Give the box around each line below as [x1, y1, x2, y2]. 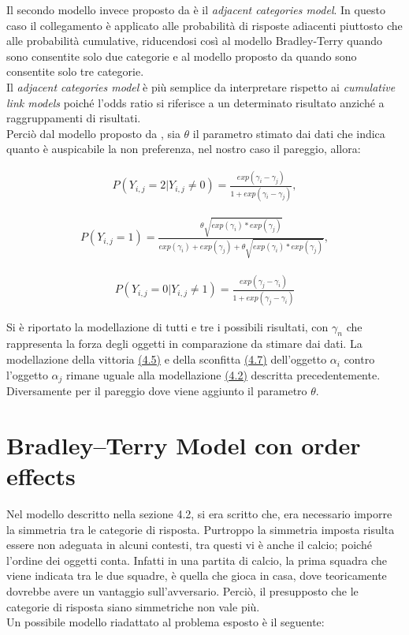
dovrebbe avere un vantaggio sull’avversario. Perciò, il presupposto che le [6, 583, 359, 599]
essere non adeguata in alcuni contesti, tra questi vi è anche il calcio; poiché [6, 536, 372, 553]
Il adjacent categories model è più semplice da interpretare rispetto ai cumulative [6, 78, 396, 95]
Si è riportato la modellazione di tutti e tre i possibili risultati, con [6, 318, 329, 334]
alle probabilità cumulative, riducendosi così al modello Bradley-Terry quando [6, 32, 382, 49]
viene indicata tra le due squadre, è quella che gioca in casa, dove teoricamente [6, 567, 387, 584]
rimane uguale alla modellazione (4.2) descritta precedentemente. [66, 366, 381, 383]
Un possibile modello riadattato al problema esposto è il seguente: [6, 614, 325, 630]
